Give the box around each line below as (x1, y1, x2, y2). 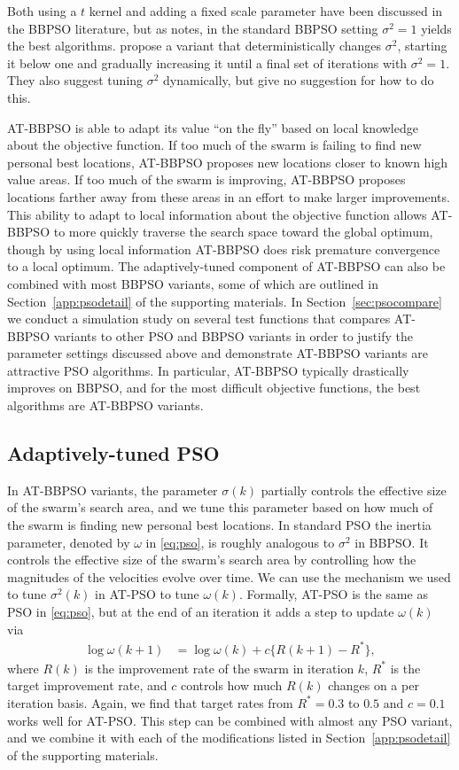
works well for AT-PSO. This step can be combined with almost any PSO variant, (7, 711, 453, 729)
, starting (397, 36, 447, 55)
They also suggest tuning (7, 71, 144, 89)
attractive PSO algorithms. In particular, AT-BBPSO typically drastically (7, 361, 409, 379)
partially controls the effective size (261, 480, 447, 499)
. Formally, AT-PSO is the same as (238, 585, 428, 603)
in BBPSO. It (354, 533, 429, 551)
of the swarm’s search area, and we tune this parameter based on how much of (7, 498, 433, 517)
